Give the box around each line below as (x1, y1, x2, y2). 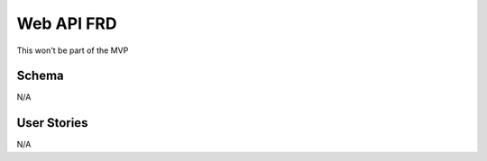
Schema (16, 68, 65, 84)
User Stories (16, 115, 88, 130)
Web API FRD (16, 13, 117, 33)
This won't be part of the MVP (16, 45, 129, 56)
